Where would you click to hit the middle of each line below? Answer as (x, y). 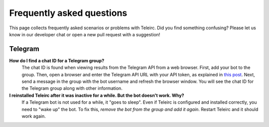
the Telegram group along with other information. (72, 88)
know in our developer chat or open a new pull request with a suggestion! (85, 34)
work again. (34, 116)
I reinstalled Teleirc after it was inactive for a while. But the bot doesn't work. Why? (97, 95)
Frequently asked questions (68, 13)
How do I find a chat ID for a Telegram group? (57, 61)
